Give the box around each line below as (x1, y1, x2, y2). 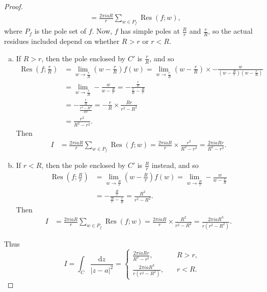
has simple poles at (120, 26, 180, 36)
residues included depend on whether (4, 36, 120, 46)
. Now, (92, 26, 113, 36)
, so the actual (208, 26, 253, 36)
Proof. (4, 1, 23, 11)
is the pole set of (34, 26, 86, 36)
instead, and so (151, 160, 199, 171)
